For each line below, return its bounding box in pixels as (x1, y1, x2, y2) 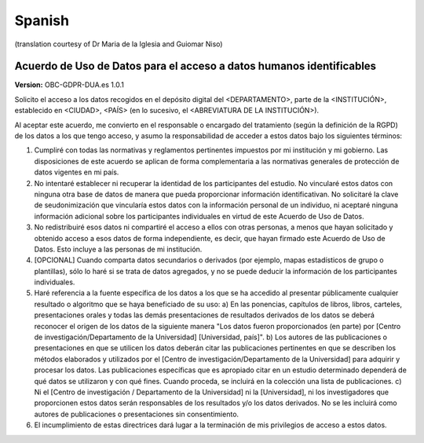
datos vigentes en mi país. (34, 167, 119, 177)
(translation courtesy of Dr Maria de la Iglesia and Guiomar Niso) (14, 39, 223, 49)
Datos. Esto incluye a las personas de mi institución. (34, 244, 203, 254)
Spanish (14, 12, 70, 29)
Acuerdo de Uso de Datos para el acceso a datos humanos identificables (14, 60, 377, 73)
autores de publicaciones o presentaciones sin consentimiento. (34, 409, 239, 419)
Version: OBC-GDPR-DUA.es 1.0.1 (14, 80, 125, 90)
